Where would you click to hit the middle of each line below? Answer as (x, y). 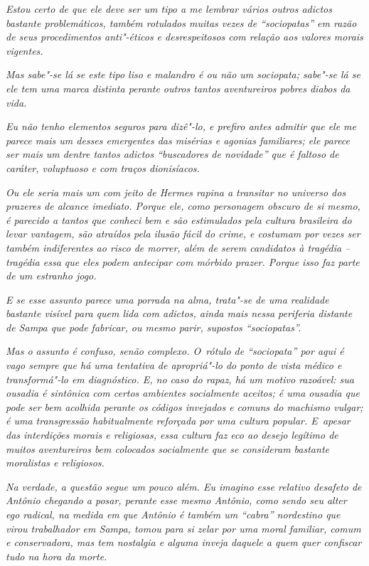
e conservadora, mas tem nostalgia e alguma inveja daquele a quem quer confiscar (184, 542)
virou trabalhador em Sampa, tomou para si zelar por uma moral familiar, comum (183, 528)
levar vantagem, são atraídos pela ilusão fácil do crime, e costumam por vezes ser (183, 234)
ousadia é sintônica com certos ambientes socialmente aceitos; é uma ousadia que (183, 393)
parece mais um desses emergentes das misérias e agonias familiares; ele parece (178, 140)
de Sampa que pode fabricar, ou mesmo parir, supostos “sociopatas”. (154, 327)
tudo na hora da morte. (57, 556)
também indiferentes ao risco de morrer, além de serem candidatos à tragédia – (178, 247)
